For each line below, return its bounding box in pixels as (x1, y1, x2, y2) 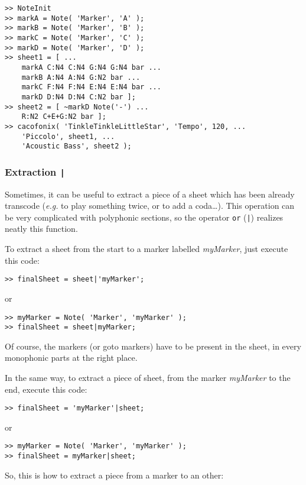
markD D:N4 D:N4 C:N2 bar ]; (21, 92, 136, 101)
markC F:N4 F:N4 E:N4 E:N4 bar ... (21, 83, 161, 92)
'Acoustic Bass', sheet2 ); (21, 142, 132, 151)
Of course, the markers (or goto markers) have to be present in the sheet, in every (5, 339, 301, 352)
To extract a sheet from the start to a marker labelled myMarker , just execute (5, 242, 288, 255)
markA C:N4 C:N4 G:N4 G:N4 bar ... (21, 63, 161, 72)
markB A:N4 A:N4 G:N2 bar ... (21, 73, 141, 82)
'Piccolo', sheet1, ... (21, 132, 115, 141)
